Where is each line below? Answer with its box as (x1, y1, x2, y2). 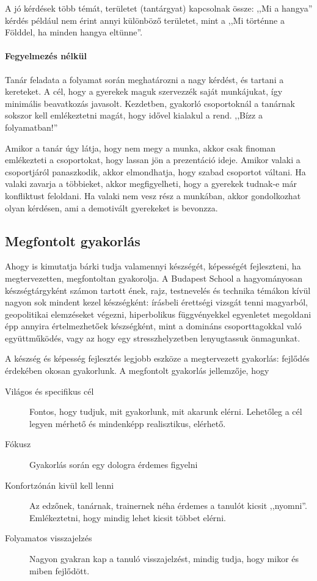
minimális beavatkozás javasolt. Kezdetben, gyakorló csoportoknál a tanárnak (5, 97, 295, 109)
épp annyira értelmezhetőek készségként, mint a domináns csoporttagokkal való (5, 320, 302, 332)
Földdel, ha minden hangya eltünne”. (5, 26, 143, 38)
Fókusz (5, 437, 31, 450)
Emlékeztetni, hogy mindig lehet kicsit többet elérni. (29, 511, 226, 524)
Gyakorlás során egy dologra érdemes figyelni (29, 458, 198, 471)
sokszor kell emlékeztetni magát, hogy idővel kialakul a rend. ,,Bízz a (5, 109, 263, 122)
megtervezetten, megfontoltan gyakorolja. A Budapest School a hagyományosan (5, 271, 302, 284)
